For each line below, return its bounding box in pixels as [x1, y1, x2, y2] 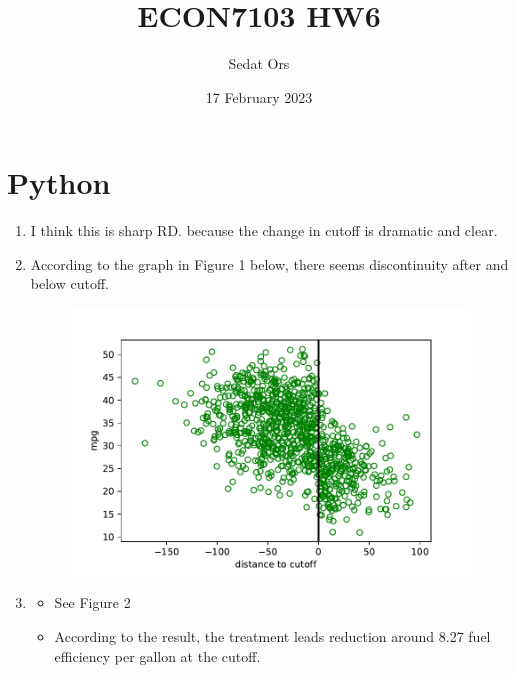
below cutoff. [30, 273, 109, 294]
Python [7, 162, 111, 203]
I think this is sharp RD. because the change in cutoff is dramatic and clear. [30, 220, 498, 241]
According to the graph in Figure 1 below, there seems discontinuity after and [30, 253, 509, 274]
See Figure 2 [54, 592, 131, 613]
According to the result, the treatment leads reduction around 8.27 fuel [54, 626, 491, 647]
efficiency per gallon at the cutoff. [54, 645, 261, 666]
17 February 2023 [205, 86, 313, 107]
